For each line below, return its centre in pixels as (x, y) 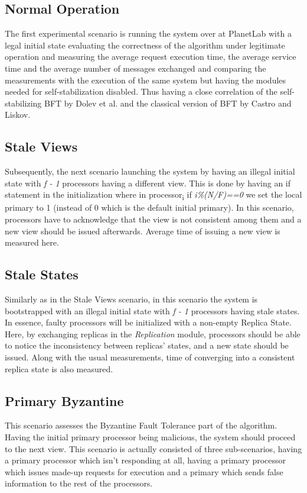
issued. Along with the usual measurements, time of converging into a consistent (150, 357)
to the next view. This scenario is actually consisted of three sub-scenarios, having (153, 448)
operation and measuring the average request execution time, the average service (151, 57)
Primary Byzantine (64, 400)
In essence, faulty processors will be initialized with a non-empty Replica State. (148, 322)
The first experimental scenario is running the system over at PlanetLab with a (148, 33)
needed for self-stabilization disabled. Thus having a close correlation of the (141, 91)
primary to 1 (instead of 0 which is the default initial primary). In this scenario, (149, 207)
